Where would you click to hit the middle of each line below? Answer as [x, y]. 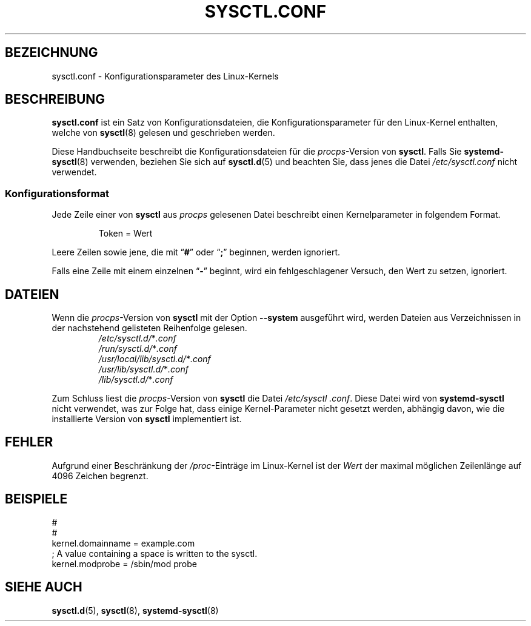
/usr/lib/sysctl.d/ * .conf [143, 369]
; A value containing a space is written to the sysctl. [155, 553]
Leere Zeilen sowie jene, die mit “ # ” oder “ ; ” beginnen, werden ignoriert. [196, 252]
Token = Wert [125, 234]
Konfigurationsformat [57, 193]
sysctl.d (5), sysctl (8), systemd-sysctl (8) [135, 610]
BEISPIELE [36, 499]
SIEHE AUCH [44, 587]
